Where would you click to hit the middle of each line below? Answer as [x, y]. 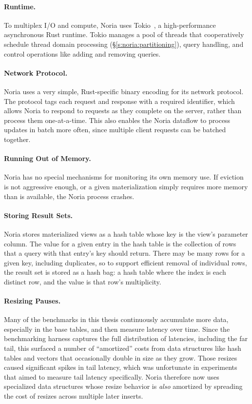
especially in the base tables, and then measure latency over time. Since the [117, 329]
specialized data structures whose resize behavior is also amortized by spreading [123, 386]
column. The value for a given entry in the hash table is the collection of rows [120, 243]
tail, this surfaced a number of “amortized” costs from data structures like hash [123, 348]
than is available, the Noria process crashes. [69, 196]
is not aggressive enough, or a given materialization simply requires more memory [126, 186]
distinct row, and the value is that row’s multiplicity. [83, 281]
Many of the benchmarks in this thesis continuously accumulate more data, [116, 319]
